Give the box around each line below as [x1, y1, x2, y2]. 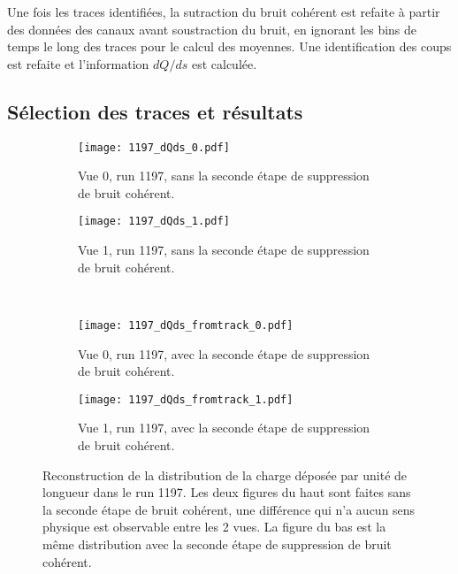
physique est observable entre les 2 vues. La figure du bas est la [42, 517, 386, 536]
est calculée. [191, 54, 257, 73]
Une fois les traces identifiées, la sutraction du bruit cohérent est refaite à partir [7, 3, 440, 20]
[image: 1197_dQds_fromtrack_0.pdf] [78, 318, 294, 332]
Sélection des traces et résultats [7, 97, 303, 125]
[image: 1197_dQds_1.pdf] [78, 215, 230, 228]
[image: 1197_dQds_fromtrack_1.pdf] [78, 393, 294, 406]
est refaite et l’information [7, 54, 149, 73]
